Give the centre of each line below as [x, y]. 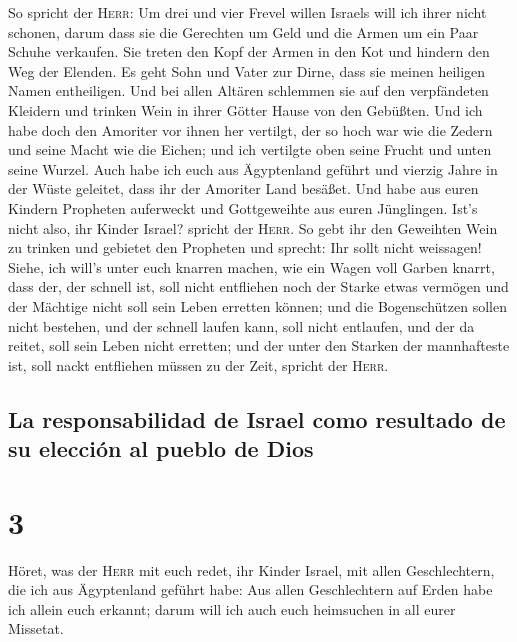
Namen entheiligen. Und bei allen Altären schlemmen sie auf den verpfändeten [248, 90]
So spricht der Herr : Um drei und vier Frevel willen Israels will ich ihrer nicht [247, 12]
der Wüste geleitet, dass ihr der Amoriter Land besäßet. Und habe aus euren [243, 188]
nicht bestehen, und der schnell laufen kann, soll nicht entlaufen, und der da [241, 325]
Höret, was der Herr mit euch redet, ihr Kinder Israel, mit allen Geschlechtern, [251, 569]
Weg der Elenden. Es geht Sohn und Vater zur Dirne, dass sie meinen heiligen [247, 70]
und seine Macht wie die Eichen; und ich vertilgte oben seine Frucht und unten [250, 149]
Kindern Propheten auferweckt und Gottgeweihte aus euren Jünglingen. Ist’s [243, 207]
